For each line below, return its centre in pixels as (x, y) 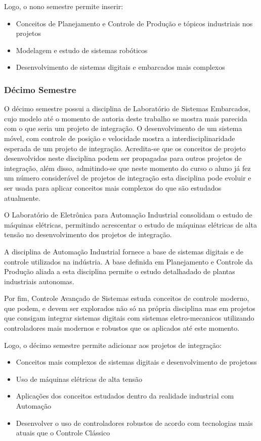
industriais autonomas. (39, 281)
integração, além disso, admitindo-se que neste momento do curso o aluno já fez (127, 168)
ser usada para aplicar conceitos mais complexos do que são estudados (113, 187)
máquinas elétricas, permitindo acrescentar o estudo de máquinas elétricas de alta (130, 224)
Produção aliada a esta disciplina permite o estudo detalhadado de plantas (120, 271)
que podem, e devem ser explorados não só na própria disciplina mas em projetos (130, 308)
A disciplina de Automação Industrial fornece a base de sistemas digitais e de (124, 251)
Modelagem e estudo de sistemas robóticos (82, 50)
